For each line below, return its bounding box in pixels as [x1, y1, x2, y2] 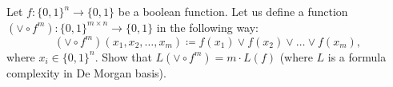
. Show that [94, 48, 152, 65]
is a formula [327, 48, 387, 65]
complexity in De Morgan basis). [6, 64, 166, 81]
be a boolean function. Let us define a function [118, 3, 348, 19]
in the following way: [156, 18, 259, 35]
